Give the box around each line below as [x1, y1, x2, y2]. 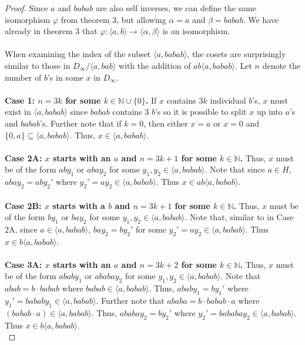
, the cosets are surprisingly [187, 48, 286, 60]
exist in [5, 105, 31, 118]
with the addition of [118, 59, 191, 71]
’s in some [47, 71, 83, 83]
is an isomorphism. [162, 25, 230, 37]
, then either [143, 117, 188, 129]
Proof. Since [5, 2, 48, 14]
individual [210, 94, 246, 106]
